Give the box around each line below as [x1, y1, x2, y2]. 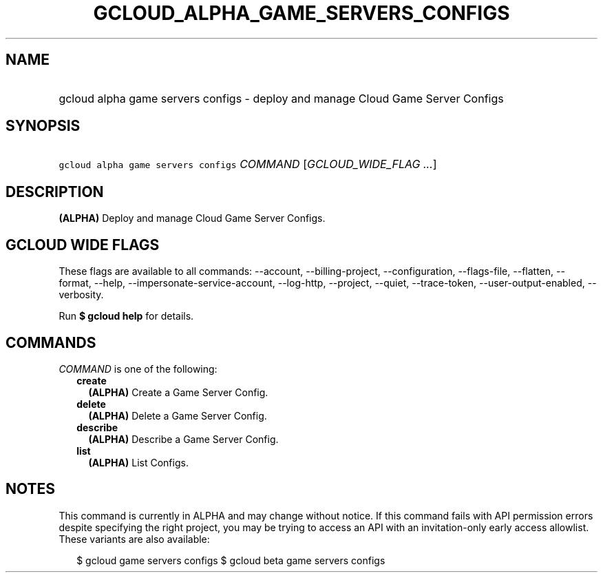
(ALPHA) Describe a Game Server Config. [88, 433, 279, 445]
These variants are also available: [59, 533, 210, 545]
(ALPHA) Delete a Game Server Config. [88, 409, 267, 422]
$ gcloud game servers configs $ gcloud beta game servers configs [76, 554, 385, 566]
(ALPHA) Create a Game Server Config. [88, 386, 268, 398]
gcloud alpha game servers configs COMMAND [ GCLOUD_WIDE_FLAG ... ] [59, 157, 437, 172]
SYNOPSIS [6, 117, 81, 135]
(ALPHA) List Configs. [88, 456, 189, 468]
